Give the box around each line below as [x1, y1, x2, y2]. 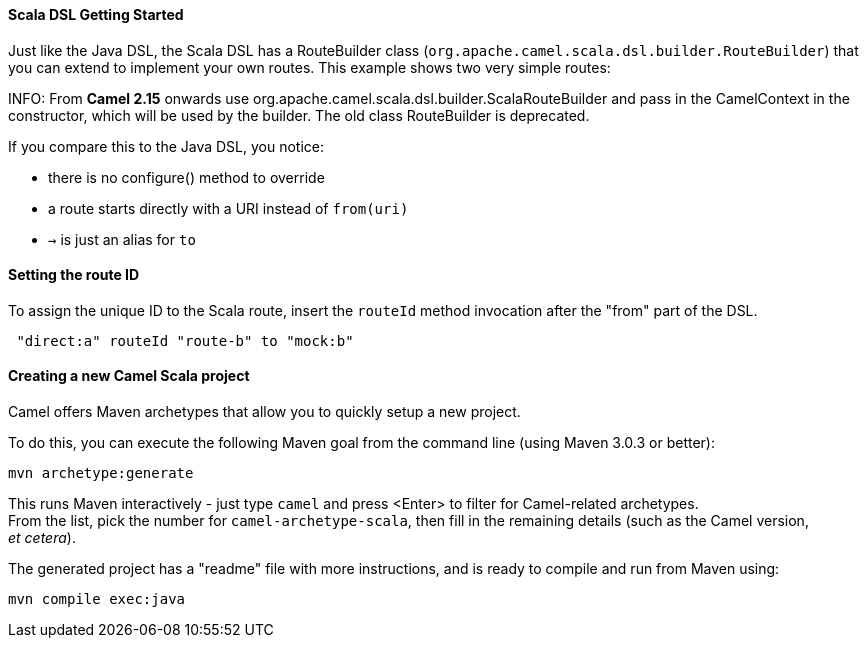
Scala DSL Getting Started [8, 6, 184, 23]
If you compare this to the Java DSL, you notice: [8, 137, 325, 155]
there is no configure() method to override [48, 168, 325, 186]
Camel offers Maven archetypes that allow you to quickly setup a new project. [8, 403, 521, 421]
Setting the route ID [8, 266, 140, 284]
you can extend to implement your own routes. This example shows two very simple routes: [8, 58, 611, 76]
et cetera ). [8, 529, 76, 547]
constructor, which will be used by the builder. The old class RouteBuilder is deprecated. [8, 106, 590, 124]
